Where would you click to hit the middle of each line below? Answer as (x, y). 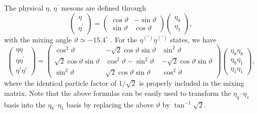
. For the (124, 39)
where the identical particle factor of (60, 83)
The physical (24, 8)
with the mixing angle (38, 39)
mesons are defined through (104, 8)
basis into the (25, 104)
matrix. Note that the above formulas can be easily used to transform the (118, 93)
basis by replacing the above (110, 104)
